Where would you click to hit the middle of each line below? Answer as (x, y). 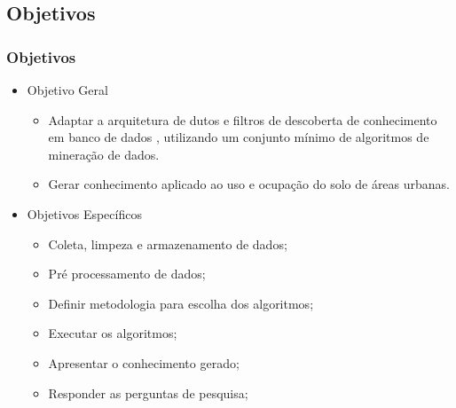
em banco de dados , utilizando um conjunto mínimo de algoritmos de (239, 137)
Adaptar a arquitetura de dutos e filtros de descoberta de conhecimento (243, 119)
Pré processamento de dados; (127, 274)
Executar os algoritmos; (113, 333)
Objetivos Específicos (84, 213)
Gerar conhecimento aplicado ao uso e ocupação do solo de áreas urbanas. (249, 184)
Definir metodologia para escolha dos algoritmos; (181, 303)
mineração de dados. (104, 154)
